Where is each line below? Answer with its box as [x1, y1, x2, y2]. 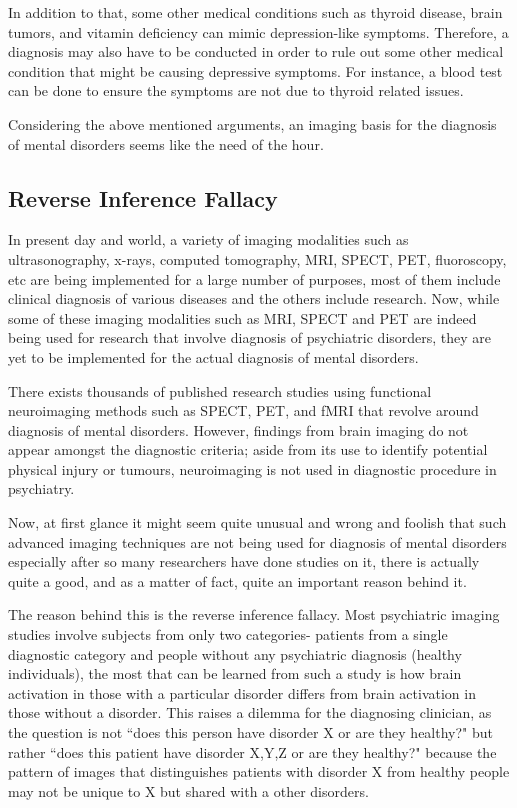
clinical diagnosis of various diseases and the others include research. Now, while [8, 288, 500, 309]
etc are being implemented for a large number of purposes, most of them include [8, 268, 501, 289]
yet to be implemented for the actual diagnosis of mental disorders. [8, 346, 419, 367]
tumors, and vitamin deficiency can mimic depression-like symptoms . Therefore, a [8, 21, 509, 42]
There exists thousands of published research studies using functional [8, 380, 432, 401]
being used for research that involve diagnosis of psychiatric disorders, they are [8, 327, 492, 348]
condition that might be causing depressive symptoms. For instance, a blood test [8, 60, 503, 81]
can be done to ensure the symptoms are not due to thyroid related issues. [8, 80, 464, 101]
